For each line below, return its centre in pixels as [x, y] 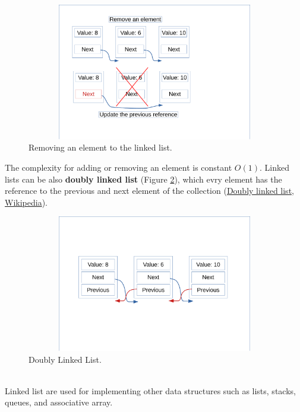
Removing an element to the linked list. [100, 147]
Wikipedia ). [26, 202]
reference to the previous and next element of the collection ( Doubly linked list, [149, 191]
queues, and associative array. [59, 402]
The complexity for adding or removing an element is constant [119, 167]
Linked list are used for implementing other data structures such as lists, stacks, [150, 390]
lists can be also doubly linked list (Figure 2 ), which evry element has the [143, 179]
